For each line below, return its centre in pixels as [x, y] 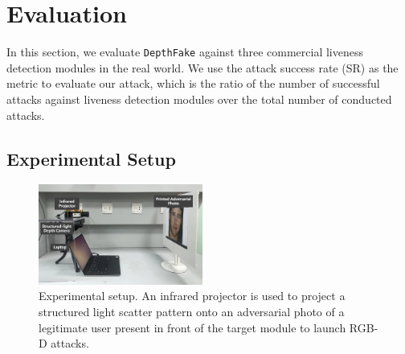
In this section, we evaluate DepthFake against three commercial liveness [185, 52]
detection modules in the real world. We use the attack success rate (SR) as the [202, 67]
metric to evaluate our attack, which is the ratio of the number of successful [193, 83]
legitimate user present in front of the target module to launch [192, 327]
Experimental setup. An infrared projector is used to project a [192, 296]
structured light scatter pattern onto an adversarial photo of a [192, 311]
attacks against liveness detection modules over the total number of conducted [199, 99]
